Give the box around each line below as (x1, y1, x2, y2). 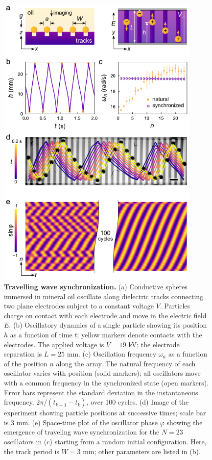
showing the (166, 417, 203, 427)
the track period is (4, 446, 59, 456)
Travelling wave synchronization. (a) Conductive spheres (4, 281, 188, 292)
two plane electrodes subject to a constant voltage (4, 301, 154, 311)
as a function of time (10, 330, 72, 339)
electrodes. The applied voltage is (4, 339, 104, 349)
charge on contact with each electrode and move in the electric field (4, 310, 207, 320)
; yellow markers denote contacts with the (77, 330, 202, 339)
